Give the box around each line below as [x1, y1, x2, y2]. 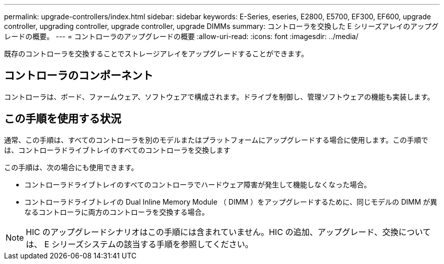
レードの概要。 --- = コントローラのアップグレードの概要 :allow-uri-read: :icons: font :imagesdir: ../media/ [4, 32, 359, 41]
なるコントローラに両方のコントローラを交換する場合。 [24, 207, 209, 216]
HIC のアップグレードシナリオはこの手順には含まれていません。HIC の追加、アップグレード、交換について [26, 226, 431, 237]
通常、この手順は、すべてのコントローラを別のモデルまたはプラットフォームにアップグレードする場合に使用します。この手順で [4, 135, 428, 144]
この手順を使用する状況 [4, 112, 121, 125]
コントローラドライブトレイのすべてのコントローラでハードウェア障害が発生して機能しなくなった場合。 [24, 180, 372, 189]
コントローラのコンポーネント [4, 69, 153, 82]
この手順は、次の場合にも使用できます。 [4, 162, 138, 172]
